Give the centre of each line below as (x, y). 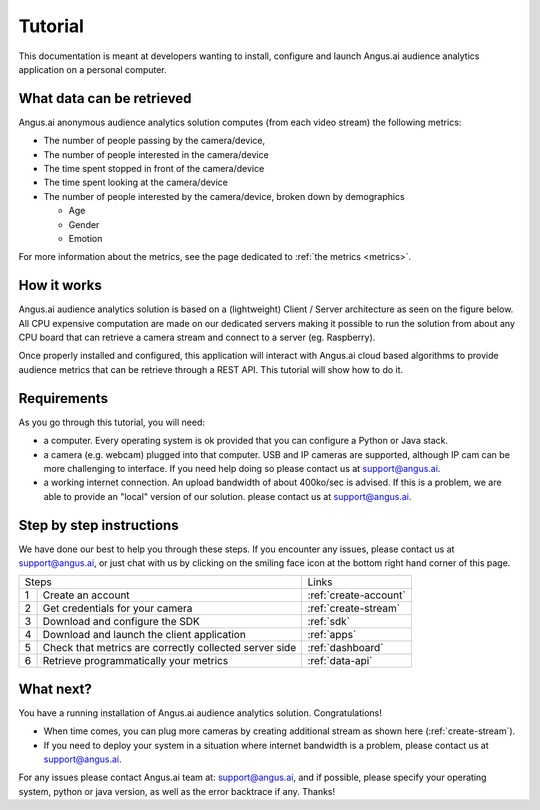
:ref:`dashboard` (345, 648)
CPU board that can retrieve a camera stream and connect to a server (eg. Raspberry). (197, 337)
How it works (60, 285)
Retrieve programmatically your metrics (135, 661)
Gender (84, 224)
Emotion (85, 238)
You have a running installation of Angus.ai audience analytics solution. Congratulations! (200, 712)
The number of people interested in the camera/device (156, 154)
